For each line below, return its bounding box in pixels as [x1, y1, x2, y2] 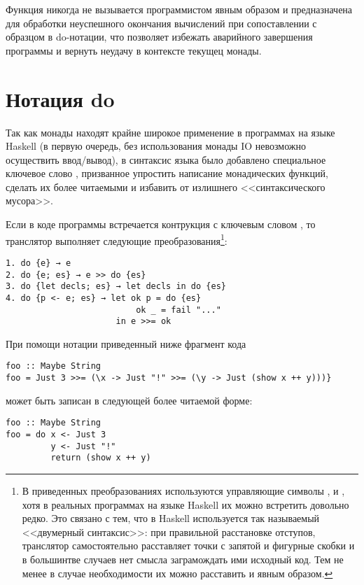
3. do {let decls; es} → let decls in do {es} [6, 281, 226, 292]
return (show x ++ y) [50, 453, 151, 463]
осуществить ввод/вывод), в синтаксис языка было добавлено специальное [6, 152, 326, 167]
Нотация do [6, 84, 115, 113]
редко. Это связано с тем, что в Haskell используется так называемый [22, 511, 320, 526]
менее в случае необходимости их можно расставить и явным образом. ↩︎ [22, 565, 333, 580]
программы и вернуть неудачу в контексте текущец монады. [6, 43, 262, 57]
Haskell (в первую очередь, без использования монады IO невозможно [6, 139, 307, 153]
